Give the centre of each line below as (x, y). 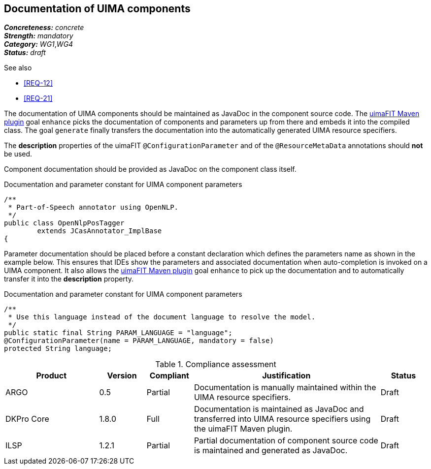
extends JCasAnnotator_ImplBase (99, 231)
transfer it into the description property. (69, 279)
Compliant (169, 376)
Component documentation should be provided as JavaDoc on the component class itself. (150, 169)
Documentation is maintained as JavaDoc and (279, 409)
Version (122, 376)
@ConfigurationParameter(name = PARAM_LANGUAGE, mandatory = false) (139, 341)
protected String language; (58, 349)
